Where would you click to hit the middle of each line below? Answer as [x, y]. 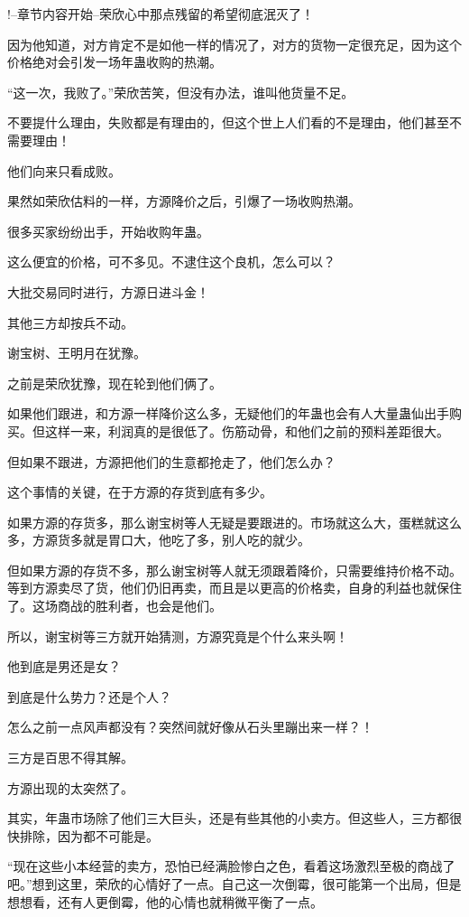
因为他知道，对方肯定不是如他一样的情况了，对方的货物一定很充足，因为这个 [234, 44]
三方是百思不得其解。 [70, 758]
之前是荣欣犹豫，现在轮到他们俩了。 [115, 383]
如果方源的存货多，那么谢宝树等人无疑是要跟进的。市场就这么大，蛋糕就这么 [234, 522]
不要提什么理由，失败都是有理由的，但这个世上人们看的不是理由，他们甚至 [228, 122]
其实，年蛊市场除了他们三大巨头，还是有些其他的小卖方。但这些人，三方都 [228, 818]
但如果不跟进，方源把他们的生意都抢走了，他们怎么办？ [171, 461]
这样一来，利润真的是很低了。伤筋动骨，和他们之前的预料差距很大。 [247, 430]
